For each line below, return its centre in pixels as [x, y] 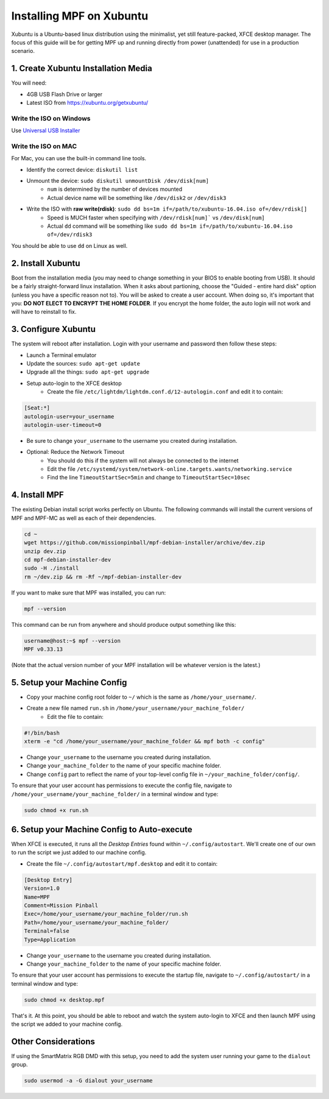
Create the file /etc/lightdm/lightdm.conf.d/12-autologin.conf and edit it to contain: [165, 392]
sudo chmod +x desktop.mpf [64, 1000]
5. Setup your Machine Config [69, 682]
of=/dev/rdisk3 [70, 235]
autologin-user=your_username [69, 416]
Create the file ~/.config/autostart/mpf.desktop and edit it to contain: [122, 864]
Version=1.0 [42, 889]
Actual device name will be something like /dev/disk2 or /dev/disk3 [137, 197]
